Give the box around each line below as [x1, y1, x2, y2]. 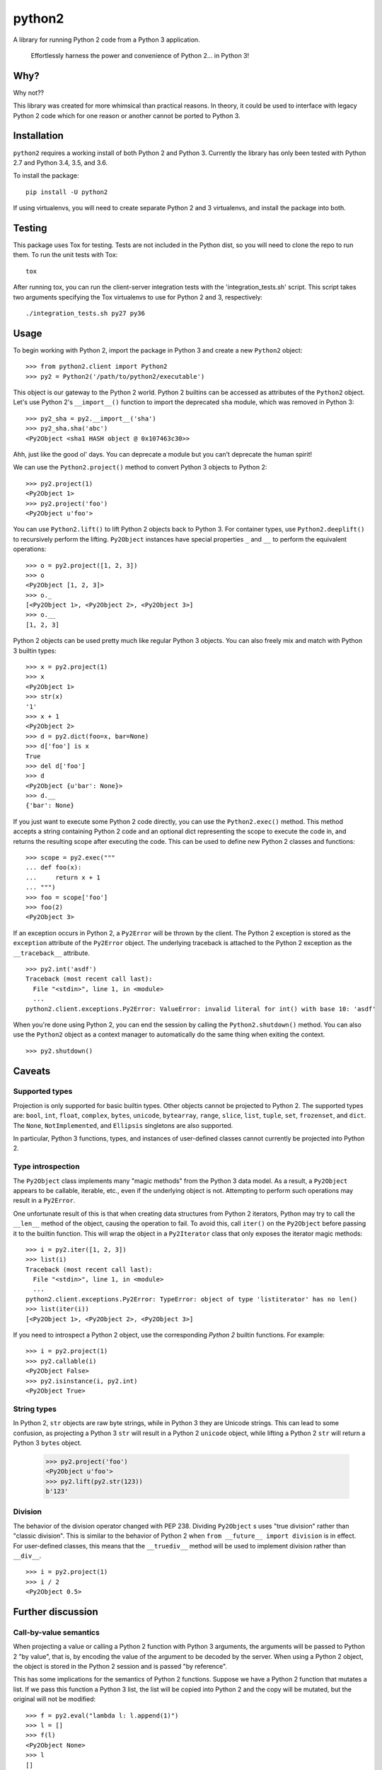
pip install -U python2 [25, 188, 108, 196]
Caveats [13, 1065, 51, 1077]
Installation [13, 130, 64, 142]
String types [13, 1404, 57, 1414]
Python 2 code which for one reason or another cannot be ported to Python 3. [13, 111, 241, 120]
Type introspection [13, 1162, 81, 1172]
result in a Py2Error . [13, 1197, 76, 1205]
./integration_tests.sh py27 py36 [25, 309, 145, 317]
